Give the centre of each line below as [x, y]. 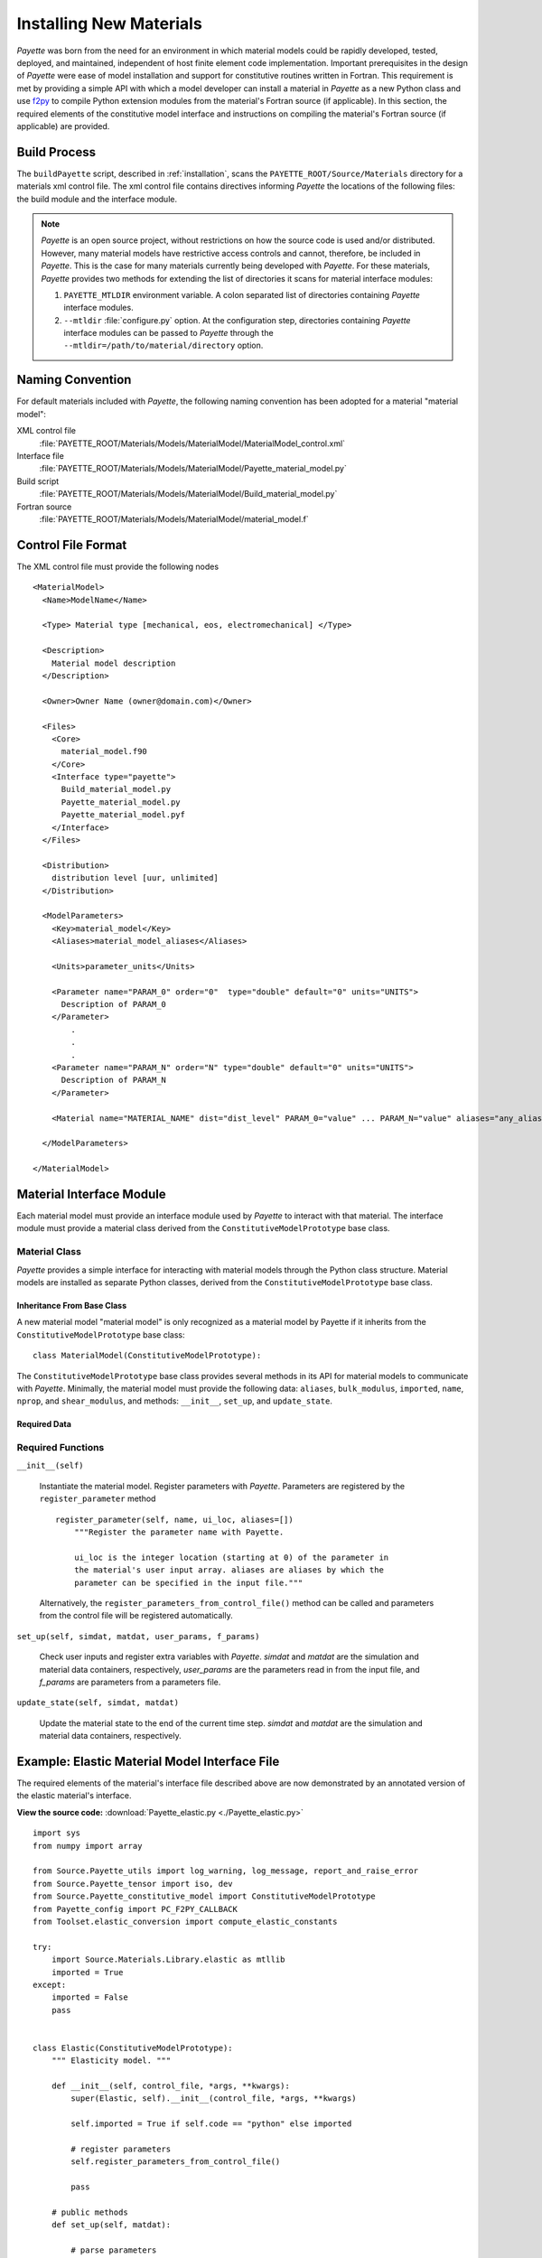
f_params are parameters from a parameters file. [130, 1682]
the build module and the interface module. [97, 199]
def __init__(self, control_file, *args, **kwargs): [171, 2086]
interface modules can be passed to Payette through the [169, 333]
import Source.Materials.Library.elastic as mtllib [168, 1959]
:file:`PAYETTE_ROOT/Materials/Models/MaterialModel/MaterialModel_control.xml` [192, 443]
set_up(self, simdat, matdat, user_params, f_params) [138, 1636]
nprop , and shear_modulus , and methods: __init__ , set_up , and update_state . [175, 1401]
